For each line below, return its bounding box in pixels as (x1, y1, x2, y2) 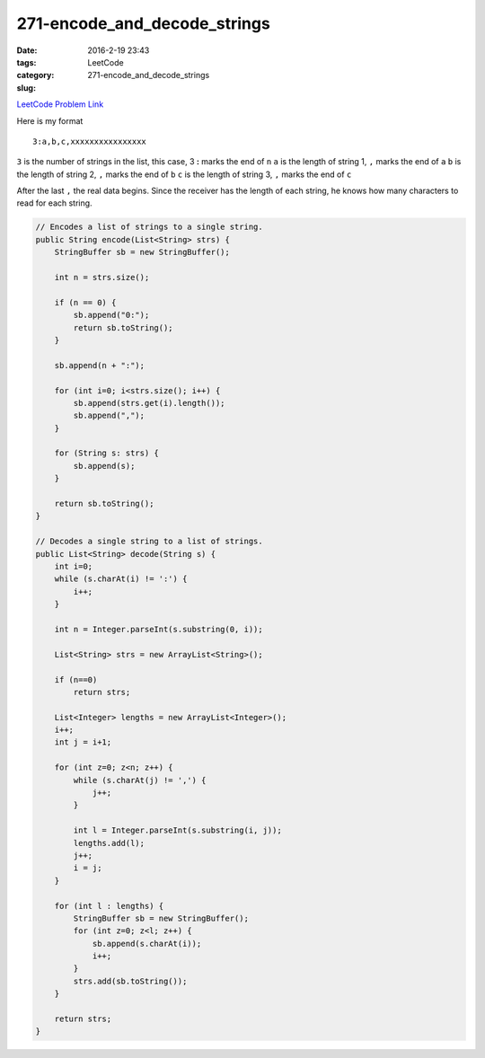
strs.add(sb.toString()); (73, 975, 188, 986)
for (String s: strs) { (54, 448, 159, 458)
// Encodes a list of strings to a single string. (35, 222, 264, 233)
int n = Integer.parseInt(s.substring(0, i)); (54, 624, 264, 634)
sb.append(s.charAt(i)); (92, 939, 202, 948)
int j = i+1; (54, 737, 112, 747)
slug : (16, 82, 36, 93)
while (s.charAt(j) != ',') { (73, 775, 207, 785)
